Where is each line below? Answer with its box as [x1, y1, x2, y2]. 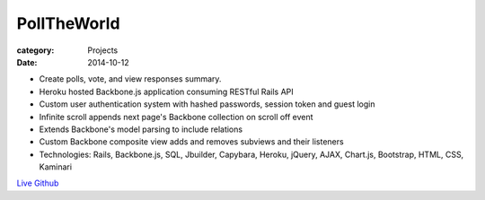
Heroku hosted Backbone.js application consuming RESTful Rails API [39, 86, 294, 97]
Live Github [16, 178, 59, 188]
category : [16, 45, 55, 56]
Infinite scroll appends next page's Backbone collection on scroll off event [39, 111, 313, 122]
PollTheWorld [16, 13, 120, 33]
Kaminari [39, 161, 72, 172]
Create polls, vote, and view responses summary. [39, 74, 222, 84]
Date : [16, 57, 38, 67]
